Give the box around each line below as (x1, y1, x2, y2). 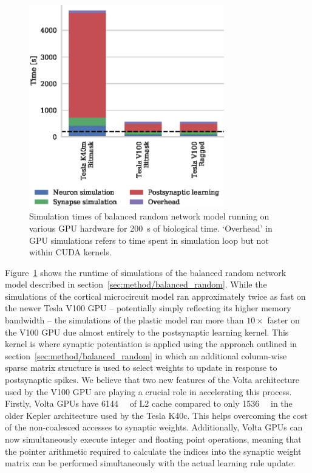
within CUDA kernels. (29, 246, 112, 258)
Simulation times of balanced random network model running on (29, 210, 270, 223)
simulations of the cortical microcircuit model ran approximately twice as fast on (5, 289, 306, 302)
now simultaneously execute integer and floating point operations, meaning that (5, 433, 302, 446)
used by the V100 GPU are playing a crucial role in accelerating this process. (5, 385, 292, 398)
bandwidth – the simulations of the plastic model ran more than (5, 314, 244, 326)
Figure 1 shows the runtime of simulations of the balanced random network (5, 266, 287, 278)
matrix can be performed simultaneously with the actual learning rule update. (5, 457, 296, 469)
